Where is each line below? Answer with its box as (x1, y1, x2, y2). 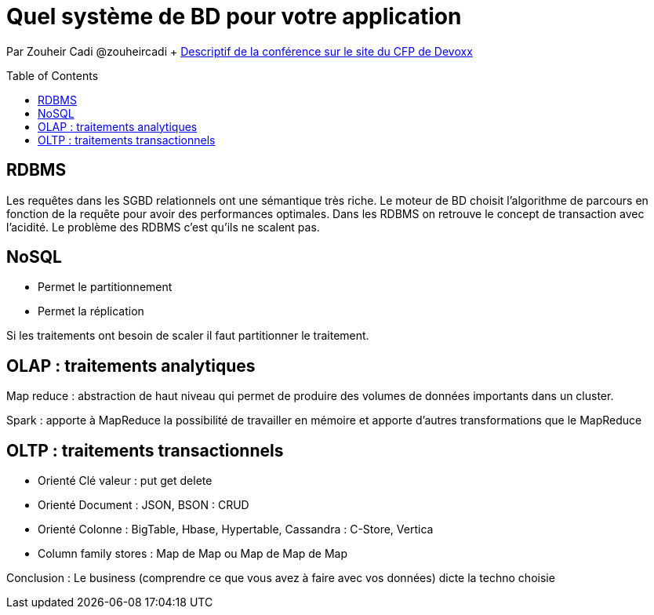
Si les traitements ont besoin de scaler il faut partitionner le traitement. (6, 329, 369, 343)
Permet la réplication (38, 304, 144, 318)
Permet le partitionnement (38, 280, 173, 294)
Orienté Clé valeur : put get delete (38, 474, 213, 488)
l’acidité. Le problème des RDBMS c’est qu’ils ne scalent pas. (6, 220, 320, 234)
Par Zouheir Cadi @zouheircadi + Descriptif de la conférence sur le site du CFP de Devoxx (6, 44, 473, 58)
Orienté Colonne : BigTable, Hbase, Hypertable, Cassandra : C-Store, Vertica (38, 522, 434, 537)
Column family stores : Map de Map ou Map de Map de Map (38, 547, 348, 561)
